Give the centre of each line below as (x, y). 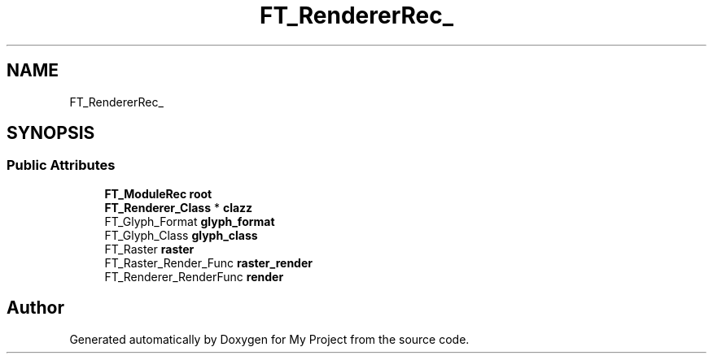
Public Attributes (61, 165)
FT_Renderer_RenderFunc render (194, 276)
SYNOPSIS (51, 133)
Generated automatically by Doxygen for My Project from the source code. (269, 339)
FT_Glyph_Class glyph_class (181, 235)
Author (35, 308)
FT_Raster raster (149, 249)
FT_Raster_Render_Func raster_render (208, 262)
